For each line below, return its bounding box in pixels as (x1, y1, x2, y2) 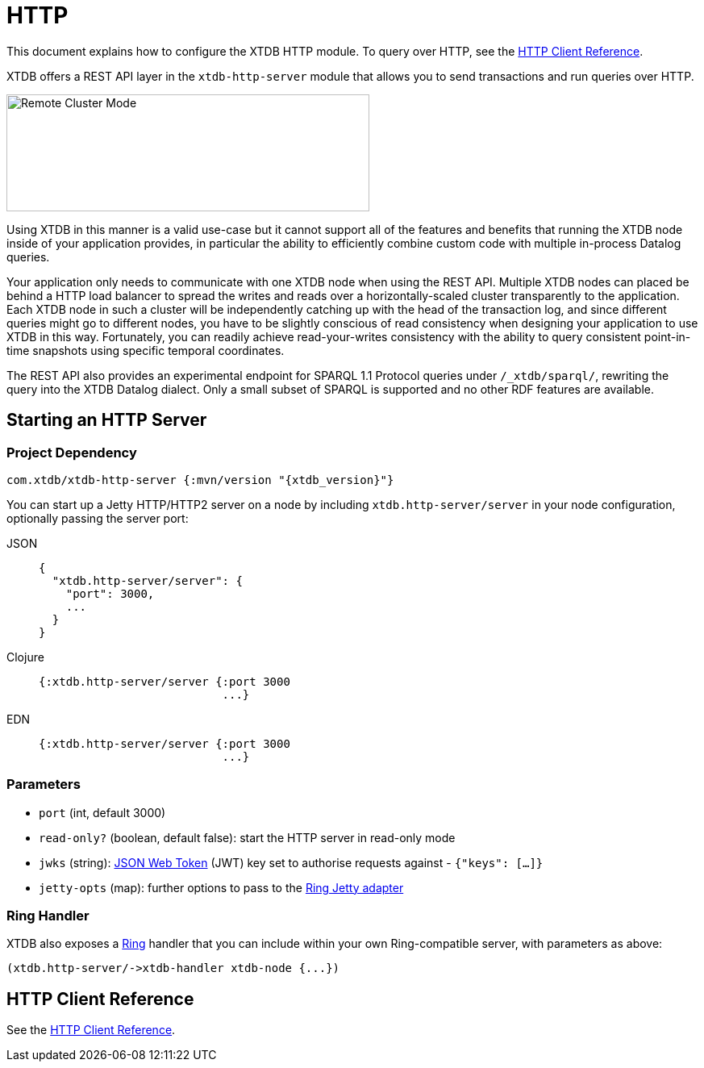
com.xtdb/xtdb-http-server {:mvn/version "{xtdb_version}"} (6, 473, 394, 486)
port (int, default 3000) (39, 805, 166, 820)
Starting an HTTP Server (6, 410, 207, 431)
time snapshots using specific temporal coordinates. (6, 343, 285, 357)
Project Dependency (6, 444, 137, 461)
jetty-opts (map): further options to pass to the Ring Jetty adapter (39, 880, 404, 895)
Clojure (6, 649, 44, 664)
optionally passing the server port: (6, 511, 189, 525)
